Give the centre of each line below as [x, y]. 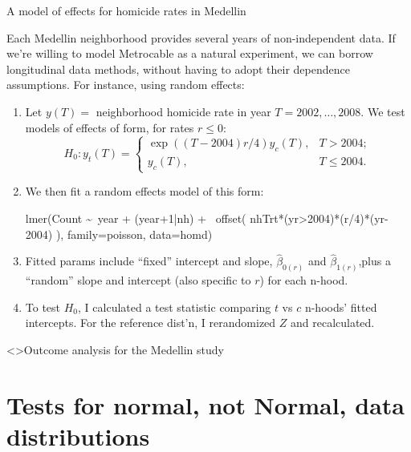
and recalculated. [332, 323]
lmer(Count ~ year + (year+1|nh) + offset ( [136, 218]
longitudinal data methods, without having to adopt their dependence [178, 69]
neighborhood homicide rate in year [183, 111]
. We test [383, 111]
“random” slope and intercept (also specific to [138, 280]
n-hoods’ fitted [341, 307]
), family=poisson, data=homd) [134, 234]
